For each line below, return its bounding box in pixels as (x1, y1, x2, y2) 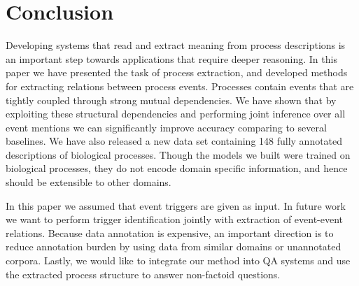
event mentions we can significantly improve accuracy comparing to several (6, 120, 327, 134)
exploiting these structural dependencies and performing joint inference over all (6, 106, 346, 121)
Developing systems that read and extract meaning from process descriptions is (6, 38, 346, 52)
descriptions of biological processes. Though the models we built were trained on (6, 147, 351, 162)
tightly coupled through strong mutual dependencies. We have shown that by (6, 92, 337, 107)
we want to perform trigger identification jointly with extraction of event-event (6, 212, 344, 227)
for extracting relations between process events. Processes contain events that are (6, 78, 354, 93)
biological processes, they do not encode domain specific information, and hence (6, 161, 348, 176)
